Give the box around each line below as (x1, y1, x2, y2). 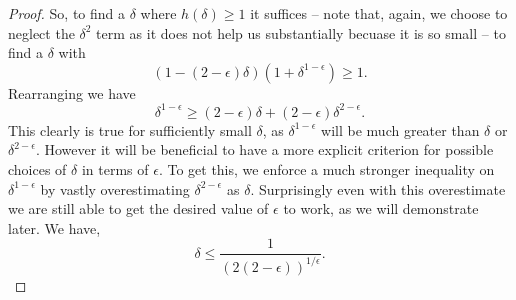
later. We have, (8, 217, 101, 238)
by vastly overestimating (40, 178, 190, 199)
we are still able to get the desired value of (8, 198, 269, 219)
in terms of (81, 159, 149, 180)
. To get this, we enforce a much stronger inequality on (158, 159, 495, 180)
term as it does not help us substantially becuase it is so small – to (96, 22, 506, 43)
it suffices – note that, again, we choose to (250, 3, 508, 23)
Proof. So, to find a (8, 3, 126, 23)
